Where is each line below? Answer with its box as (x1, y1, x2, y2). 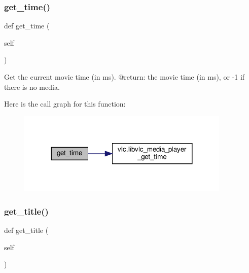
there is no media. (4, 81, 60, 92)
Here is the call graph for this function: (4, 98, 126, 109)
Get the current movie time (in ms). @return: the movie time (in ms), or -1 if (4, 72, 245, 82)
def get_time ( (4, 20, 50, 31)
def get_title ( (4, 225, 49, 235)
